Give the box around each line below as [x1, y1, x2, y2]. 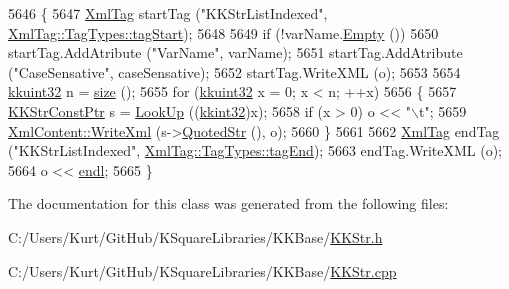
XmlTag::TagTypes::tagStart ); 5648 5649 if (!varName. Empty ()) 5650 [8, 22, 439, 43]
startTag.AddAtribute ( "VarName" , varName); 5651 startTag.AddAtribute [8, 42, 463, 63]
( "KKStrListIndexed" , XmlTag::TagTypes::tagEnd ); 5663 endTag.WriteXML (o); [8, 140, 502, 161]
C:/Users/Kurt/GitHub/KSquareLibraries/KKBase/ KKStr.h [8, 226, 383, 247]
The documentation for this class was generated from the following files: [8, 193, 449, 214]
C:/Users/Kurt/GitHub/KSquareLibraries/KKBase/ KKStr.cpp [8, 260, 397, 281]
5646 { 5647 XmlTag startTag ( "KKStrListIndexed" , [8, 3, 328, 23]
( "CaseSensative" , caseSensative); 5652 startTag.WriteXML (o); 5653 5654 [8, 61, 461, 82]
